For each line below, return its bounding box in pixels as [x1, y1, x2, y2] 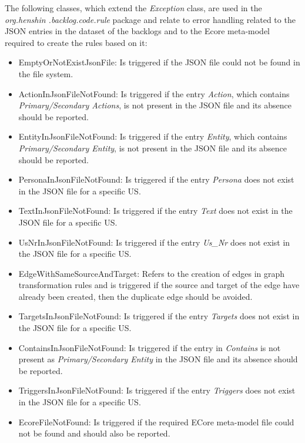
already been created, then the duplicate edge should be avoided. [18, 290, 253, 302]
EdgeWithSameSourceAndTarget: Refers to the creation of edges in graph [18, 267, 285, 279]
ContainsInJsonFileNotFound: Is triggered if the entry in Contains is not [18, 341, 281, 353]
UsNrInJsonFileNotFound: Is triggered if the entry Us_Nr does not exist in [18, 236, 290, 248]
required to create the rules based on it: [5, 36, 148, 48]
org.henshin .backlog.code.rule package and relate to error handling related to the [5, 13, 296, 25]
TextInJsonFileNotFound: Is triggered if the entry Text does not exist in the [18, 204, 293, 217]
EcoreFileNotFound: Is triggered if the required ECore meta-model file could [18, 415, 294, 428]
